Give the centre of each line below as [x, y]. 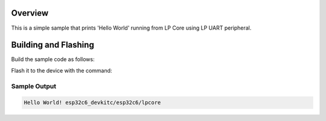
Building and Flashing [53, 45]
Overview [30, 13]
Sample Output [34, 86]
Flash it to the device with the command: [62, 70]
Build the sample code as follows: [53, 59]
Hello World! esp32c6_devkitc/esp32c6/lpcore [92, 103]
